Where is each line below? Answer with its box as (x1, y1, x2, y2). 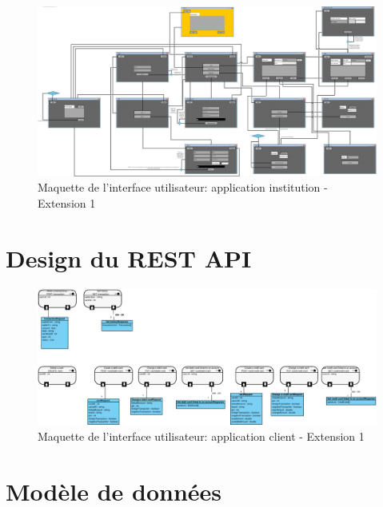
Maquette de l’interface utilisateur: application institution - (38, 179, 328, 196)
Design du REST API (6, 241, 252, 274)
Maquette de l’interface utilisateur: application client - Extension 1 (38, 427, 365, 444)
